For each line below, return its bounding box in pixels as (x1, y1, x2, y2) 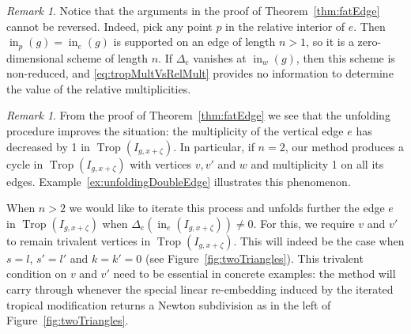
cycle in (6, 155, 43, 172)
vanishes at (193, 49, 247, 66)
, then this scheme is (296, 49, 395, 66)
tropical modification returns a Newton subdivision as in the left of (6, 296, 331, 313)
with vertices (130, 155, 192, 172)
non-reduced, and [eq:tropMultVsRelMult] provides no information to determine (6, 65, 394, 82)
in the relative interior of (225, 17, 345, 34)
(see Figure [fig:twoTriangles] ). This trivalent (145, 249, 364, 266)
